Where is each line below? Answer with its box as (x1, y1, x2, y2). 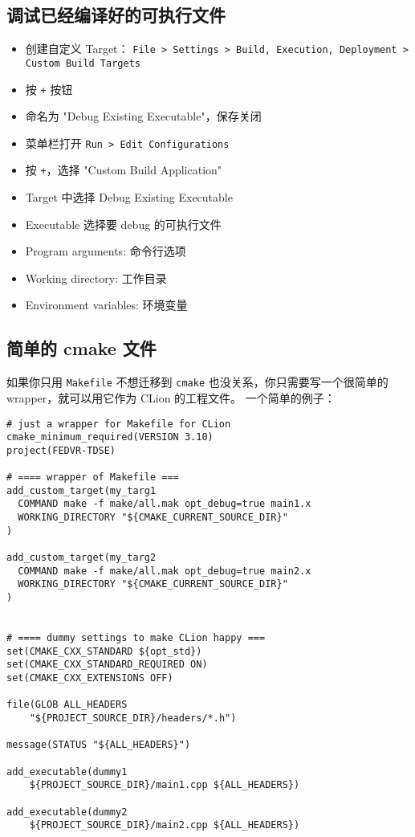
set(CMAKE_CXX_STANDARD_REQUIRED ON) (6, 659, 208, 671)
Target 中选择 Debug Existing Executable (25, 189, 233, 206)
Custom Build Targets (25, 57, 140, 69)
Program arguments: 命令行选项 (25, 243, 186, 259)
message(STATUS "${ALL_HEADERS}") (6, 739, 191, 751)
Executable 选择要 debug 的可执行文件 (25, 215, 222, 232)
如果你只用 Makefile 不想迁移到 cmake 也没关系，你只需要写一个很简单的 (6, 374, 389, 390)
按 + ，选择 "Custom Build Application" (25, 161, 222, 178)
